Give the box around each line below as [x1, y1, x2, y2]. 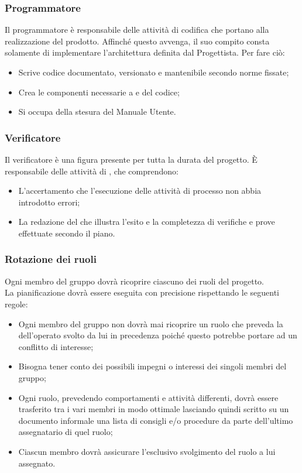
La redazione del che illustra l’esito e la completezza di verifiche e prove [18, 215, 275, 228]
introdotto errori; [18, 196, 80, 208]
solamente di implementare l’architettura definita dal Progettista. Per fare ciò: [5, 46, 285, 59]
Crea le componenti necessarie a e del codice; [18, 85, 180, 98]
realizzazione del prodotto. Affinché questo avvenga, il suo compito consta [5, 35, 270, 47]
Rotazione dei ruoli [5, 252, 97, 266]
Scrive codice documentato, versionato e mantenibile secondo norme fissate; [18, 66, 289, 78]
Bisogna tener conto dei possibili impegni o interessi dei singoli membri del [18, 360, 287, 372]
